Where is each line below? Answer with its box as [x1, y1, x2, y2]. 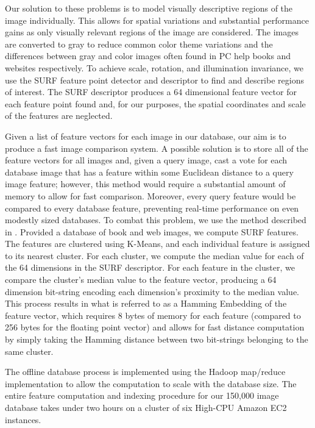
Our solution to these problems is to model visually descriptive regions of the [5, 2, 293, 14]
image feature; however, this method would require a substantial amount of [5, 177, 286, 190]
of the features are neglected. [5, 109, 113, 122]
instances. [5, 413, 41, 426]
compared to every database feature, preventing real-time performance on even [5, 201, 299, 214]
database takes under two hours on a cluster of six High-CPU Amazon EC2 [5, 401, 287, 413]
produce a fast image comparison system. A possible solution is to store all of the [5, 141, 308, 154]
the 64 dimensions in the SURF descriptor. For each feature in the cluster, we [5, 261, 295, 274]
